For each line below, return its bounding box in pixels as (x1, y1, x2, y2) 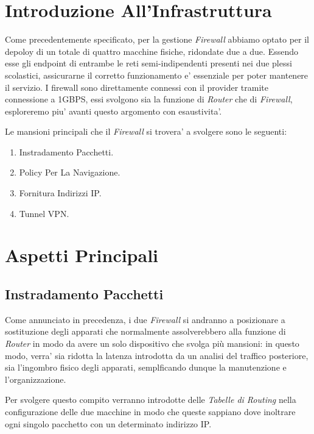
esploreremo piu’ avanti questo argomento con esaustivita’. (5, 104, 222, 117)
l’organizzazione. (5, 372, 66, 385)
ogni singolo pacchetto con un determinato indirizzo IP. (5, 417, 212, 430)
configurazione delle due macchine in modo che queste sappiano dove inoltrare (5, 405, 296, 418)
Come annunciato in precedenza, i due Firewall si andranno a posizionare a (5, 313, 285, 325)
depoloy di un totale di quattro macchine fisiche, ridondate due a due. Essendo (5, 44, 298, 57)
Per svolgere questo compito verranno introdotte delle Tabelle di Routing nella (5, 393, 296, 406)
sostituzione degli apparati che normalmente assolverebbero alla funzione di (5, 325, 286, 338)
